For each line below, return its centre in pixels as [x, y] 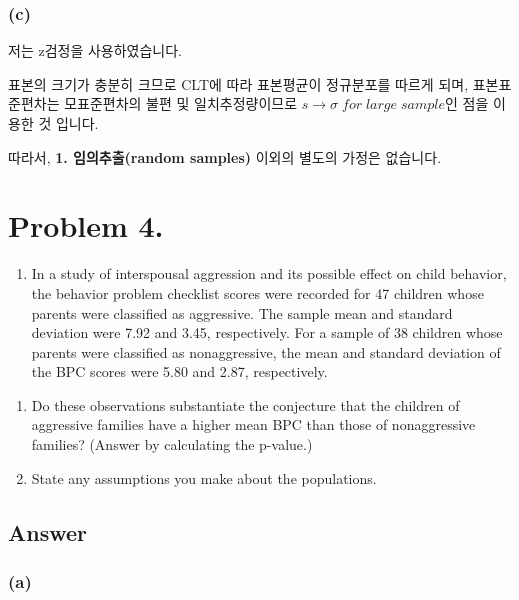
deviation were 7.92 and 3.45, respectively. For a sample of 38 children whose [267, 332]
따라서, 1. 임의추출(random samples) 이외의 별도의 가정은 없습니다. [225, 156]
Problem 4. [86, 225]
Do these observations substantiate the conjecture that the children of [245, 404]
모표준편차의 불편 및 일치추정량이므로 [181, 103]
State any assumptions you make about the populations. [204, 477]
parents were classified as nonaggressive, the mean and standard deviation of [266, 351]
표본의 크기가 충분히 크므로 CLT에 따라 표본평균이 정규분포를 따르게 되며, [238, 83]
